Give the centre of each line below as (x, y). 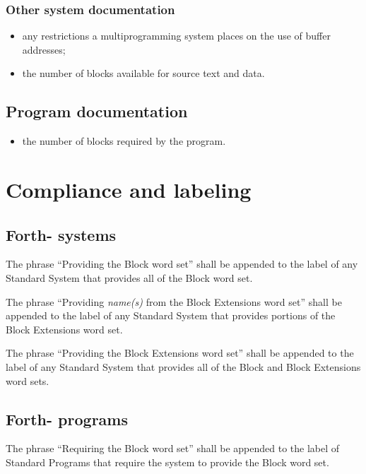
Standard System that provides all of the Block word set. (129, 277)
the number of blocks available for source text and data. (143, 73)
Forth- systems (61, 234)
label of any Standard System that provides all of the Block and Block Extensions (183, 366)
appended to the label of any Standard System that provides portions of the (171, 315)
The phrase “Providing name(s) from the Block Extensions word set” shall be (174, 301)
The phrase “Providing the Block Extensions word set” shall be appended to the (180, 353)
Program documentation (97, 111)
